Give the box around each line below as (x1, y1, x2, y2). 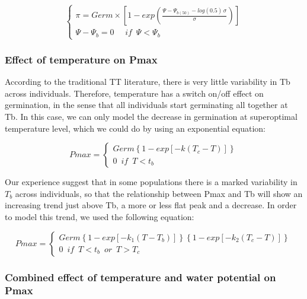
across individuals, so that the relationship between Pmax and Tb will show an (15, 187, 303, 199)
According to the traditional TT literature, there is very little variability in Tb (5, 75, 290, 88)
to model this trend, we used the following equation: (5, 211, 194, 222)
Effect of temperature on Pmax (5, 52, 158, 66)
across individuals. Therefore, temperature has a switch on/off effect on (5, 87, 264, 99)
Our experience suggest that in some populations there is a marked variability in (5, 176, 298, 188)
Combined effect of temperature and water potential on (5, 269, 276, 284)
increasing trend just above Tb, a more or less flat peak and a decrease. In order (5, 199, 297, 211)
